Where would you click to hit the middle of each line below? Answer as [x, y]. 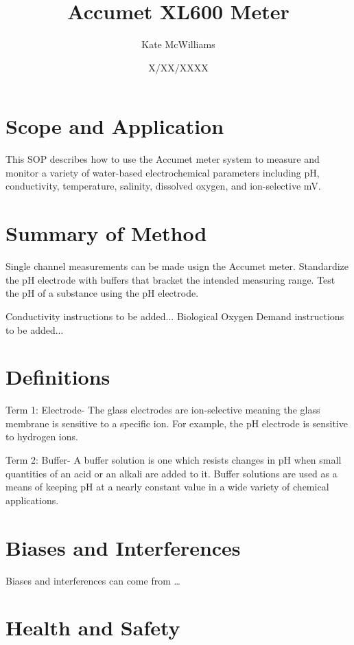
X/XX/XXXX [178, 67]
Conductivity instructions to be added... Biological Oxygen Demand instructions [175, 316]
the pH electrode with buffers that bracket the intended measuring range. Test [170, 279]
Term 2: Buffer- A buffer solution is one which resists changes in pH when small [174, 460]
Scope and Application [115, 126]
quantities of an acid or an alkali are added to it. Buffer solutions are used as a [172, 473]
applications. [32, 500]
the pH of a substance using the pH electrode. [102, 293]
